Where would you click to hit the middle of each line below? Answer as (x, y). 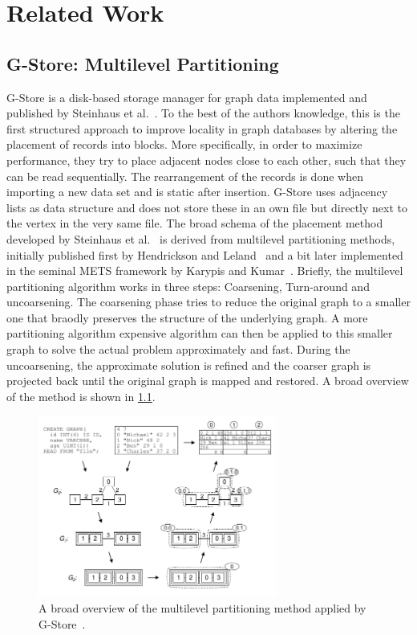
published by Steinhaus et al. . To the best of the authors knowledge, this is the (203, 113)
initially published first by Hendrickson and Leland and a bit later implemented (205, 254)
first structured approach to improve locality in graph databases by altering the (202, 128)
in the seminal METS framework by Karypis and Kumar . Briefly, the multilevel (205, 270)
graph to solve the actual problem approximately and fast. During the (178, 349)
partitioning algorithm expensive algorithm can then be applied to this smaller (200, 333)
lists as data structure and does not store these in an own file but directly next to (207, 207)
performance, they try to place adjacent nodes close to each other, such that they (206, 160)
